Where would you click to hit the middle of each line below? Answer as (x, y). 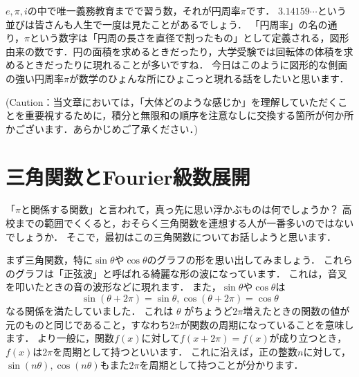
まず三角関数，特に (49, 260)
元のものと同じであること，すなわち (88, 324)
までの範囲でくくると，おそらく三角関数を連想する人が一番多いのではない (184, 223)
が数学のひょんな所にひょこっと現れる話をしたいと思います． (209, 78)
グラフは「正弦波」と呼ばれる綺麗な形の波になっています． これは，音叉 (181, 273)
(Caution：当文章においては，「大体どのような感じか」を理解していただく (172, 101)
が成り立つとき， (308, 338)
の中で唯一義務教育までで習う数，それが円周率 (134, 10)
